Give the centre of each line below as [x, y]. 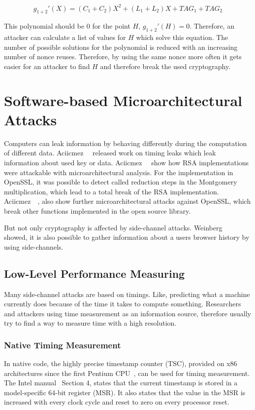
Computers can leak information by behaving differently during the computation [126, 143]
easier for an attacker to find [47, 66]
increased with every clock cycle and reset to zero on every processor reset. [117, 402]
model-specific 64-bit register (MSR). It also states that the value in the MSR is [125, 392]
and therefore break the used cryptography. [165, 66]
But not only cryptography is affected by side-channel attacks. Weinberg [113, 227]
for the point [111, 26]
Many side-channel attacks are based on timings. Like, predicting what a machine [127, 294]
